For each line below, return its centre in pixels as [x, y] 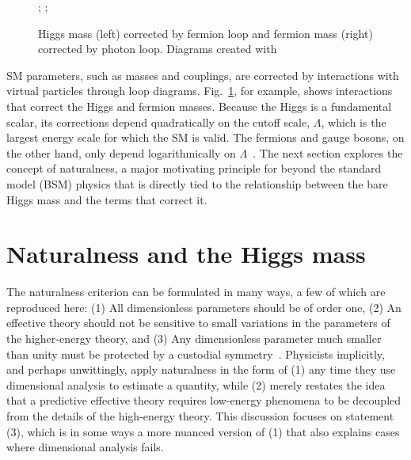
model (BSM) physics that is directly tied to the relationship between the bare [197, 183]
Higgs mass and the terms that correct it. [107, 199]
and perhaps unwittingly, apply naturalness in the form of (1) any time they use [201, 369]
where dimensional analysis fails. [85, 447]
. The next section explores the [328, 152]
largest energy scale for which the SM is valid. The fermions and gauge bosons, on [205, 137]
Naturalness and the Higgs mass [186, 254]
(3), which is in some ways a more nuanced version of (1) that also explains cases [203, 431]
